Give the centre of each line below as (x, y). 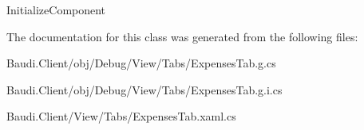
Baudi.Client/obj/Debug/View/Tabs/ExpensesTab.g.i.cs (144, 89)
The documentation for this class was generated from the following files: (182, 36)
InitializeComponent (56, 10)
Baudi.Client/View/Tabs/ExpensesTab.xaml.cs (121, 116)
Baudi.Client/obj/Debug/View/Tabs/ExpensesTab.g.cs (141, 63)
